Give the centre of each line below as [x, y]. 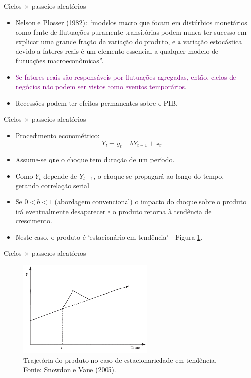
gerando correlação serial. [53, 185]
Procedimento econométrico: [57, 135]
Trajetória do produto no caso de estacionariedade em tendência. [120, 360]
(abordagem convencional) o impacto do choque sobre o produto [151, 202]
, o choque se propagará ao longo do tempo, [159, 175]
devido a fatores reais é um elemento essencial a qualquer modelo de [117, 51]
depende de [60, 175]
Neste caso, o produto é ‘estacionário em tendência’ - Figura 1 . [109, 237]
